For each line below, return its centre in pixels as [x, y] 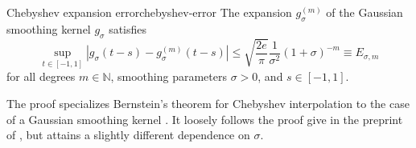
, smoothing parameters [169, 76]
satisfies [128, 28]
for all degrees [41, 76]
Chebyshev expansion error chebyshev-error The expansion [149, 12]
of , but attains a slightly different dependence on [128, 135]
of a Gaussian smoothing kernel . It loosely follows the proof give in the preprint [205, 119]
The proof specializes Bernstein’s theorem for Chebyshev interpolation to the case [208, 104]
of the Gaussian [365, 12]
